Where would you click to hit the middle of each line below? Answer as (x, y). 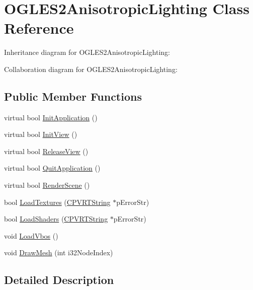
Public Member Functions (73, 96)
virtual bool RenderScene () (47, 185)
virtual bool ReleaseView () (46, 151)
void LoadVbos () (31, 235)
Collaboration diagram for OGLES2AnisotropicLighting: (91, 69)
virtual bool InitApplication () (51, 117)
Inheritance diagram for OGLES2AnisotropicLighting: (87, 52)
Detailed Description (59, 280)
